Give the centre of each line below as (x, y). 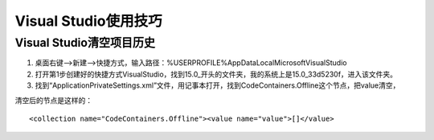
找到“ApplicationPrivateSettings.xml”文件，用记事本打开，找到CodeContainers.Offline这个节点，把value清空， (217, 85)
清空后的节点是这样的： (53, 100)
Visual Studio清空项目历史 (85, 43)
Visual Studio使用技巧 (88, 21)
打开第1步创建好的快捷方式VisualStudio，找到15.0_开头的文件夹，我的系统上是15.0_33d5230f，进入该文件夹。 (216, 74)
